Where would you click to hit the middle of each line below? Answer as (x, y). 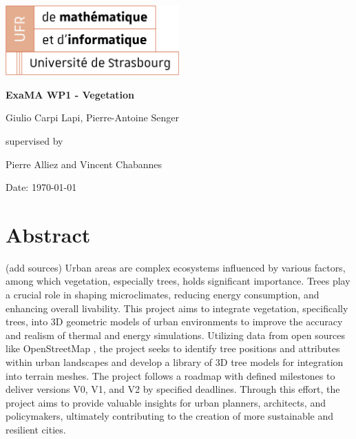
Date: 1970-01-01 (41, 187)
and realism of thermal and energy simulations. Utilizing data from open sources (175, 335)
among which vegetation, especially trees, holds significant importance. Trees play (178, 281)
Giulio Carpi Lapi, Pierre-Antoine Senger (92, 118)
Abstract (48, 234)
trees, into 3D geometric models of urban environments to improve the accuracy (174, 321)
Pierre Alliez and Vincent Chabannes (84, 164)
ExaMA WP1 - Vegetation (70, 94)
